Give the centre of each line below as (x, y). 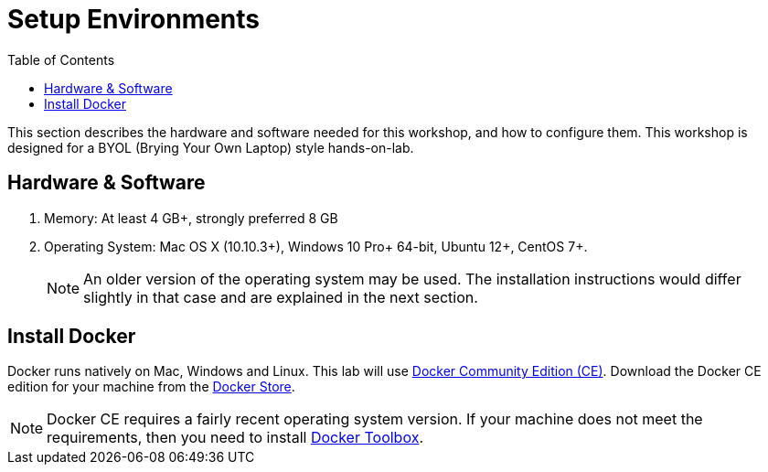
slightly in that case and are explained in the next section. (281, 297)
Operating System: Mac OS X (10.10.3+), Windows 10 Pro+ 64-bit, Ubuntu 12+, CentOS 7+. (316, 246)
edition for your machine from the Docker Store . (151, 387)
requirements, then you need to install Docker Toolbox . (235, 438)
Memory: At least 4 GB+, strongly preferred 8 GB (191, 218)
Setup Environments (134, 19)
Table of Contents (61, 59)
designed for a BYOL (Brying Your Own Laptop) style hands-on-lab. (211, 147)
